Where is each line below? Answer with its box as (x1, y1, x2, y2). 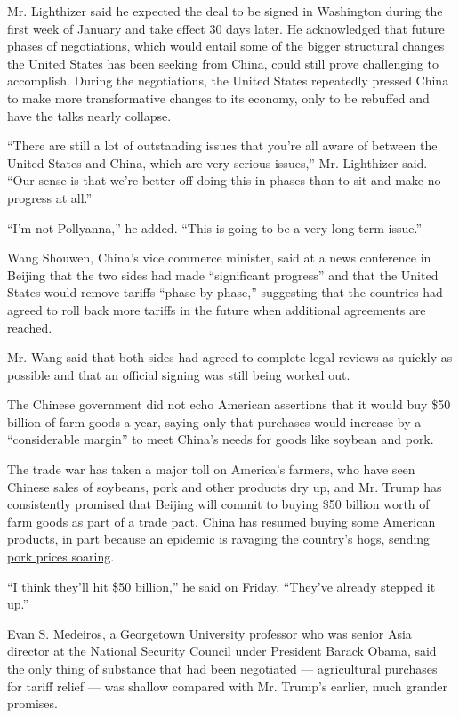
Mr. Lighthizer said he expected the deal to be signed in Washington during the (7, 2, 443, 20)
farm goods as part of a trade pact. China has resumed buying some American (7, 512, 436, 530)
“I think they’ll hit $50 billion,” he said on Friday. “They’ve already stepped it (7, 577, 436, 595)
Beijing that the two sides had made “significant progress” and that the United (7, 265, 439, 284)
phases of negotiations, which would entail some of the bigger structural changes (7, 36, 445, 55)
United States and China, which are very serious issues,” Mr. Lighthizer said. (7, 153, 428, 172)
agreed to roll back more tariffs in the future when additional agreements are (7, 300, 426, 319)
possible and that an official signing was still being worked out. (7, 365, 350, 383)
